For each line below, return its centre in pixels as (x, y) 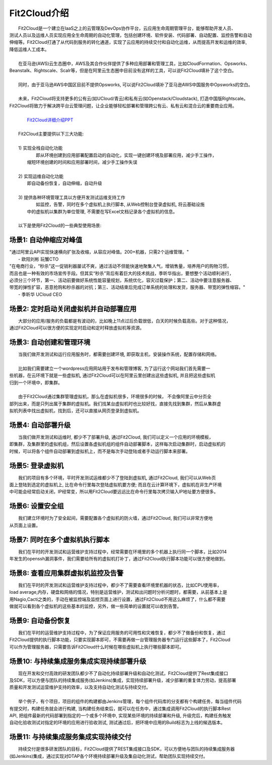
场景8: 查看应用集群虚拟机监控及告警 (66, 573)
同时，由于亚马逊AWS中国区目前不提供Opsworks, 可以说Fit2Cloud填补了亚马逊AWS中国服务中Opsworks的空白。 (135, 84)
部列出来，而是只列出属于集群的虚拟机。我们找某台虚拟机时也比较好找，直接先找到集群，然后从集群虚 (115, 404)
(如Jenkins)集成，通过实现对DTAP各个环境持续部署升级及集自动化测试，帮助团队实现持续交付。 (109, 756)
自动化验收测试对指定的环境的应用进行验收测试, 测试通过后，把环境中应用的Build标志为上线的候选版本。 (117, 723)
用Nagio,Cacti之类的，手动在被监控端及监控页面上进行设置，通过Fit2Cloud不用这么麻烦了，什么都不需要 (117, 599)
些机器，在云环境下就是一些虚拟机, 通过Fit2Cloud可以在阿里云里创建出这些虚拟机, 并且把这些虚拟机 (112, 375)
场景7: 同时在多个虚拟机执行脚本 (59, 539)
